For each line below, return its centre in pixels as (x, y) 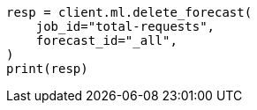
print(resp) (47, 69)
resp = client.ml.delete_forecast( (129, 12)
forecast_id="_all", (106, 40)
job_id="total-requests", (125, 26)
